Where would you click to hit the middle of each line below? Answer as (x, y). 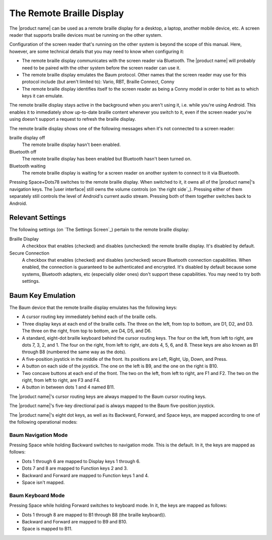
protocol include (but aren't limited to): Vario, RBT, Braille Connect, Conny (98, 82)
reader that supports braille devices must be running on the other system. (86, 35)
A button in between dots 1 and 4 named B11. (69, 387)
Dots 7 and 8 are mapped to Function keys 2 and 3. (75, 469)
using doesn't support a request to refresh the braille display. (73, 119)
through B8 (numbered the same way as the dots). (74, 352)
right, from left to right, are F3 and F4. (61, 380)
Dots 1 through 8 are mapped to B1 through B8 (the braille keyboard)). (94, 515)
